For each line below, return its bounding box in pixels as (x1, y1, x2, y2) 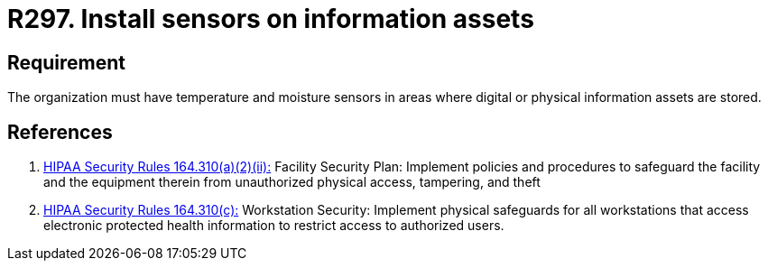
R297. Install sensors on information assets (7, 4, 534, 34)
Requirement (7, 51, 126, 74)
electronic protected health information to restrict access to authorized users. (43, 217, 504, 234)
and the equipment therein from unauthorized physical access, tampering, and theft (43, 174, 541, 190)
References (7, 120, 113, 143)
